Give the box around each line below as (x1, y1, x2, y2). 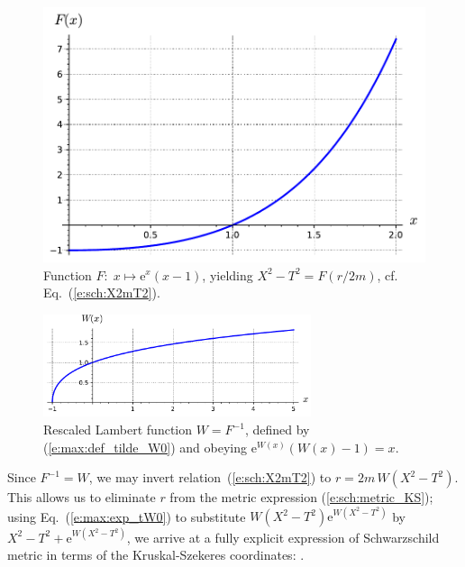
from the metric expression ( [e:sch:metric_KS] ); (169, 488, 433, 507)
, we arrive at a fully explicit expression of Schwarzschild (126, 527, 440, 546)
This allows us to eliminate (7, 488, 156, 507)
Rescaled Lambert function (43, 420, 193, 439)
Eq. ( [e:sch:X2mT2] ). (43, 283, 160, 302)
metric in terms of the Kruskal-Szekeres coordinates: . (7, 545, 305, 564)
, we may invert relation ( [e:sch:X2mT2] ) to (88, 468, 332, 487)
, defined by (244, 420, 310, 439)
